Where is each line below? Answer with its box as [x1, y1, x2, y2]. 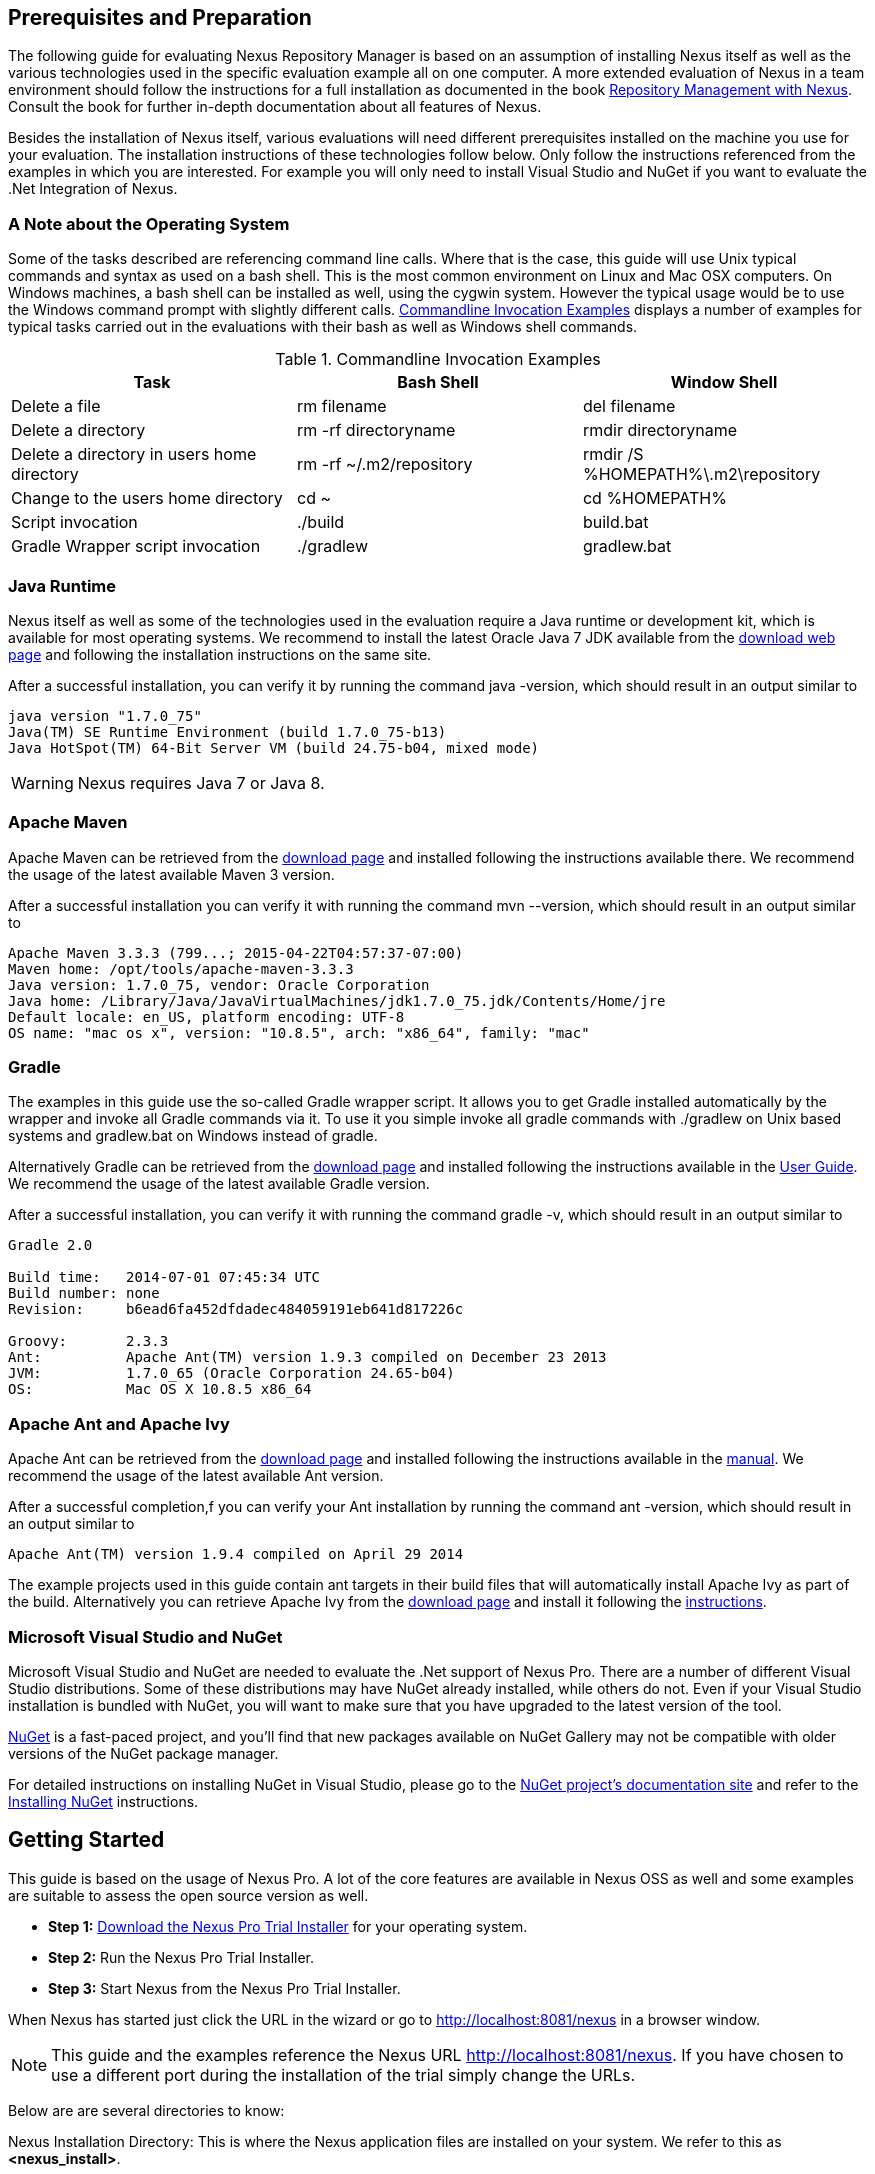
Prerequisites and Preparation [8, 5, 312, 30]
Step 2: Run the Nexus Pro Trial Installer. [48, 1948, 315, 1966]
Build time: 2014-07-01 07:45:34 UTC [8, 1269, 320, 1286]
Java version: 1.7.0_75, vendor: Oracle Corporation [8, 976, 430, 993]
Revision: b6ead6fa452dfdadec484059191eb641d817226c [8, 1301, 464, 1318]
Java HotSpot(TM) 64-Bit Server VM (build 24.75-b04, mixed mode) [8, 739, 540, 756]
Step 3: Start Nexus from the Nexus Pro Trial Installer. [48, 1979, 401, 1997]
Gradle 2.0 [8, 1237, 93, 1254]
